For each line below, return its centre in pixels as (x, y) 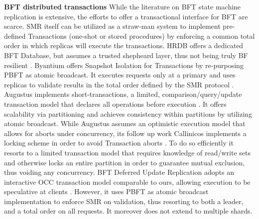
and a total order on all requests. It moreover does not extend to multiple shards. (128, 211)
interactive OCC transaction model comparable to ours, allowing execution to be (127, 182)
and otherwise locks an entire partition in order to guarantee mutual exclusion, (125, 162)
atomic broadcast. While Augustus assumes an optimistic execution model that (125, 123)
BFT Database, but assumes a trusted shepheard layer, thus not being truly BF (126, 55)
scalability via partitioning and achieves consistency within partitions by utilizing (128, 113)
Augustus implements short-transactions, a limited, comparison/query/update (123, 94)
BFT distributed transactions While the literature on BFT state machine (123, 6)
